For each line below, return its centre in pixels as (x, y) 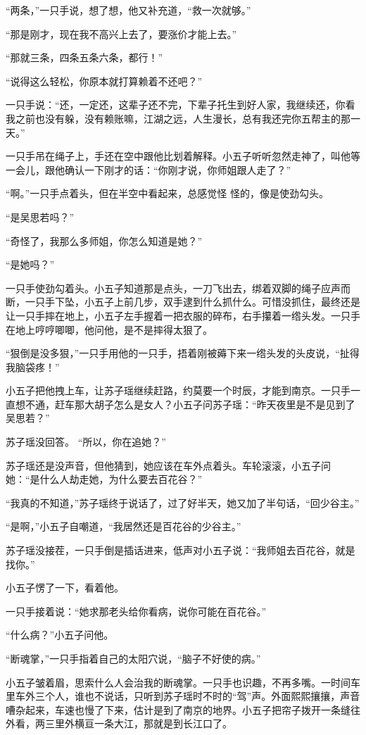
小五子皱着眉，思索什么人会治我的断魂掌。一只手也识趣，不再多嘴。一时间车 (183, 682)
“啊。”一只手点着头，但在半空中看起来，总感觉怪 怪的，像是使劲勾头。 (167, 193)
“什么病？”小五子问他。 (60, 635)
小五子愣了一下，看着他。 (65, 588)
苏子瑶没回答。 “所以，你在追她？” (86, 442)
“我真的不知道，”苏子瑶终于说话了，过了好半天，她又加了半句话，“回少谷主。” (183, 502)
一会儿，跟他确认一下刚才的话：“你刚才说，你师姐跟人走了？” (149, 169)
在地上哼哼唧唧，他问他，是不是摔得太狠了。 (109, 329)
